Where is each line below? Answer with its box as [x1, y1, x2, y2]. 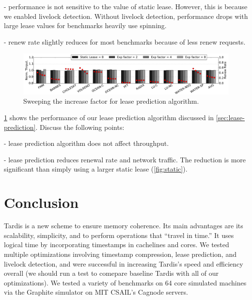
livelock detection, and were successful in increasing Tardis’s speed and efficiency [4, 258, 243, 268]
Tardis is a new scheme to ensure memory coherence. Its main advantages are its [4, 221, 243, 231]
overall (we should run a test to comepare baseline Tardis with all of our [4, 268, 219, 278]
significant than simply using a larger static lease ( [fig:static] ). [4, 164, 188, 174]
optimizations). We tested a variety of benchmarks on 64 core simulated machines [4, 277, 247, 287]
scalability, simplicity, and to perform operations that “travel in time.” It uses [4, 230, 234, 240]
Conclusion [4, 192, 79, 212]
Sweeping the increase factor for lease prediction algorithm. [23, 96, 199, 106]
